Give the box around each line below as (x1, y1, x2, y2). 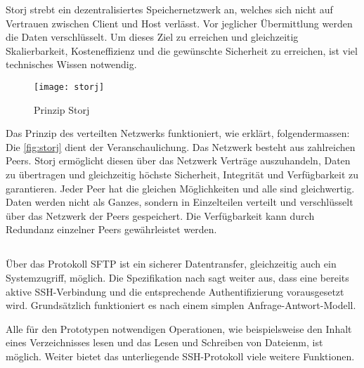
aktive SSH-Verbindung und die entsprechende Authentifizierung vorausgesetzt (6, 284, 344, 298)
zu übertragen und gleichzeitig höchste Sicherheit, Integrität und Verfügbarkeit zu (6, 167, 359, 181)
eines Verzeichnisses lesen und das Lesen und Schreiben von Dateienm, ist (6, 335, 323, 350)
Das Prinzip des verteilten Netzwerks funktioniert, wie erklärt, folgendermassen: (6, 126, 350, 140)
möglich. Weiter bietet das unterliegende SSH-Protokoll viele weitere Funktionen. (6, 348, 355, 363)
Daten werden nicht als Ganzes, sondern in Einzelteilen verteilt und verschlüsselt (6, 195, 353, 209)
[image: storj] (34, 81, 105, 92)
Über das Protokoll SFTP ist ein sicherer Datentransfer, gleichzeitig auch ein (6, 256, 337, 271)
